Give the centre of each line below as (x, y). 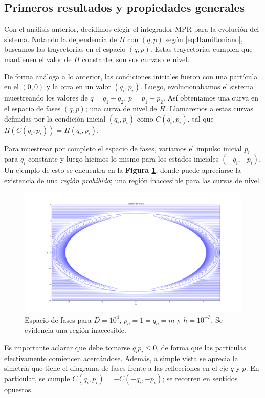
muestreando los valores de (46, 98)
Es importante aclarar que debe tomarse (67, 347)
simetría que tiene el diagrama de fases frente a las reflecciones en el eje (116, 368)
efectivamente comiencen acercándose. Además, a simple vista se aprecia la (121, 358)
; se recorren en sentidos (200, 378)
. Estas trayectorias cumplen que (201, 49)
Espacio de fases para (58, 319)
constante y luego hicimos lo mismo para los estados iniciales (124, 159)
